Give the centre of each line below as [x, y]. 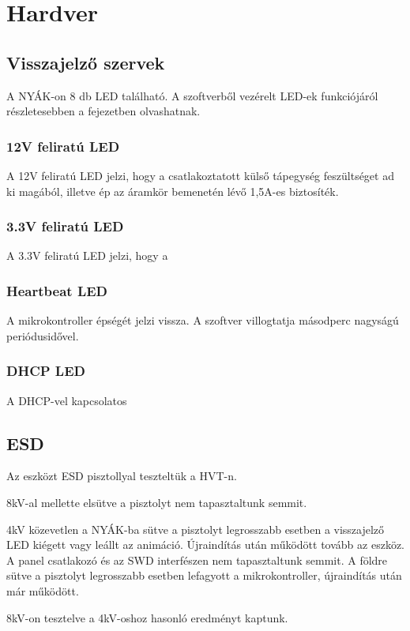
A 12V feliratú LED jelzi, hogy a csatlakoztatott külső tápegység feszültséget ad [200, 175]
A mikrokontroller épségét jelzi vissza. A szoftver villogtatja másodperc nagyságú [203, 320]
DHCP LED [46, 371]
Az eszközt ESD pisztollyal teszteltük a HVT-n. [122, 476]
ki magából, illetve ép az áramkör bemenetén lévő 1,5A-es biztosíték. [173, 191]
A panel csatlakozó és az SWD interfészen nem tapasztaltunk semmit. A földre [197, 560]
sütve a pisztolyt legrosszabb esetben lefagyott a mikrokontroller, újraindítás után [204, 575]
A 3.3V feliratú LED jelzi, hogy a [87, 255]
